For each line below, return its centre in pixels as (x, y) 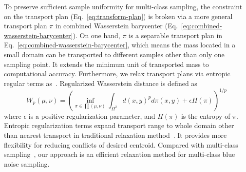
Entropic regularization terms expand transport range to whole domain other (119, 125)
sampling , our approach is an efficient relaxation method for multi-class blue (120, 154)
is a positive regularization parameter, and (92, 116)
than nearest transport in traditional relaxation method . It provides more (115, 135)
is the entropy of (206, 116)
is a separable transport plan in (176, 35)
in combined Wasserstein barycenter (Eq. (116, 26)
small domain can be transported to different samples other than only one (114, 54)
